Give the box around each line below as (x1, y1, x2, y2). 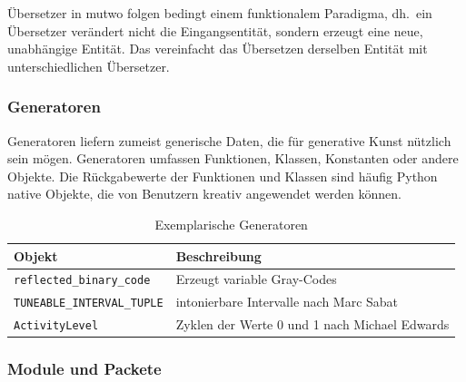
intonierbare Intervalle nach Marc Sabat (175, 292, 399, 311)
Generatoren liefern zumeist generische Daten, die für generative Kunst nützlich (7, 131, 451, 150)
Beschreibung (175, 246, 262, 265)
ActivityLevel (14, 319, 99, 333)
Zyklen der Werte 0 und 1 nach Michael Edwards (175, 315, 450, 334)
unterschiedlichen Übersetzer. (7, 56, 170, 75)
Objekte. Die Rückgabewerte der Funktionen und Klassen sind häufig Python (7, 166, 438, 185)
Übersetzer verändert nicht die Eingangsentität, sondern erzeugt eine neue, (7, 21, 423, 40)
